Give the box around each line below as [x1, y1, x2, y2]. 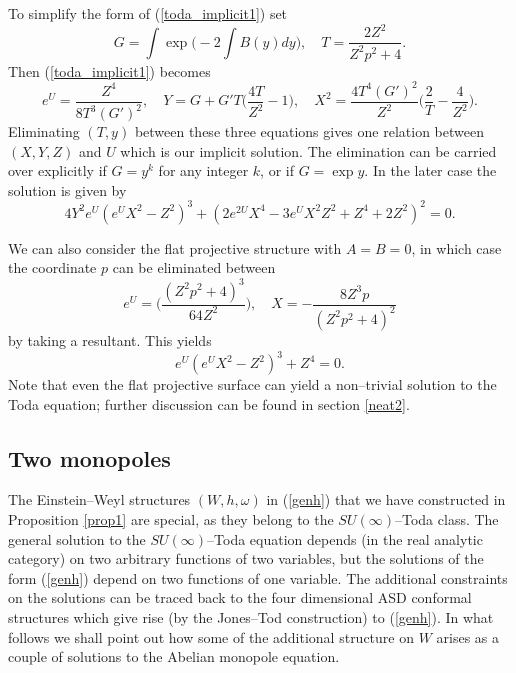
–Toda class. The [394, 509, 499, 530]
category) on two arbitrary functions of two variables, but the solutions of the [8, 548, 484, 569]
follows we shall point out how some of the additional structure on [8, 626, 414, 647]
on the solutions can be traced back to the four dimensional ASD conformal [8, 587, 472, 608]
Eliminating [8, 121, 80, 141]
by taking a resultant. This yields [8, 329, 212, 350]
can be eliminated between [112, 257, 276, 278]
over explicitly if [8, 160, 107, 181]
